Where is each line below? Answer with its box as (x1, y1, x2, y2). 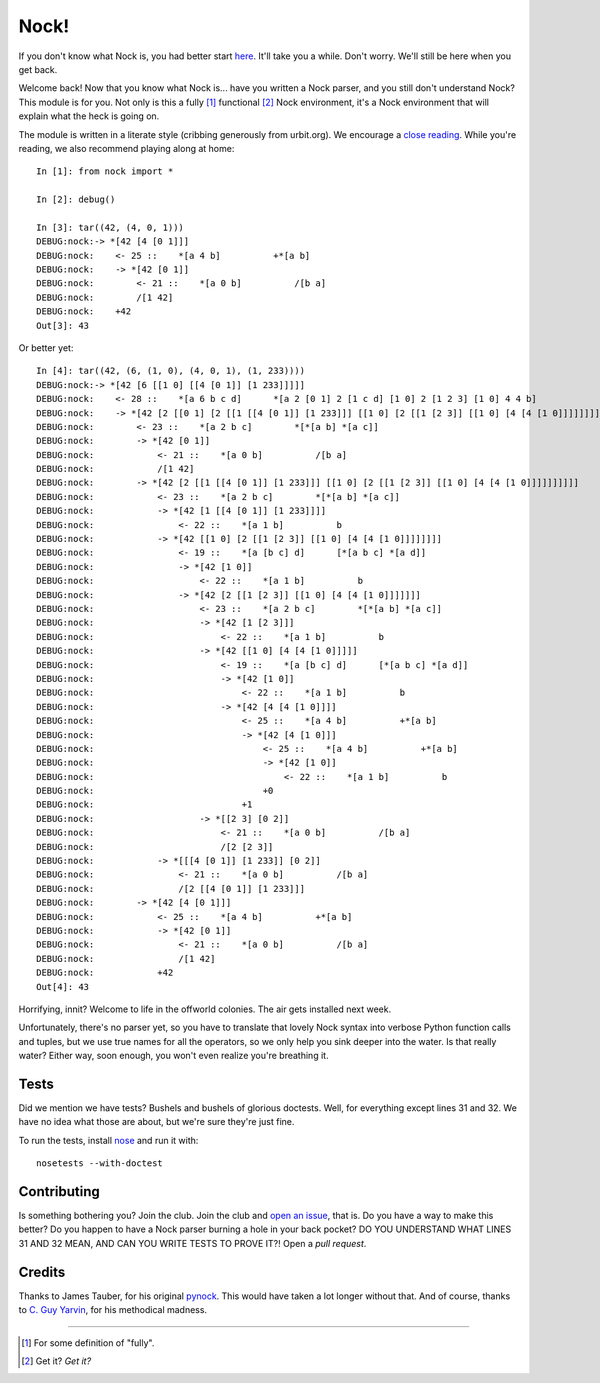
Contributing (18, 1183, 100, 1200)
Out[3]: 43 (36, 320, 90, 331)
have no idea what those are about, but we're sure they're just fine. (18, 1116, 295, 1128)
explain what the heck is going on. (18, 110, 160, 122)
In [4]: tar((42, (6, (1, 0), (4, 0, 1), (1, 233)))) (36, 365, 305, 377)
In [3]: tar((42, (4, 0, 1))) (36, 221, 185, 233)
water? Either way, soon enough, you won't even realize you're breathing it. (18, 1050, 329, 1062)
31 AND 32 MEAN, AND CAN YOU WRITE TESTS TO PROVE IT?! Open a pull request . (18, 1237, 367, 1249)
